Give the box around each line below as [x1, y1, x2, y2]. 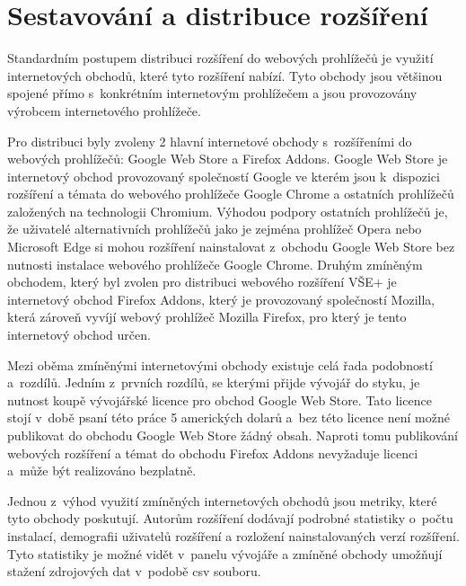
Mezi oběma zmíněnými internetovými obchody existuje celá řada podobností [7, 355, 433, 374]
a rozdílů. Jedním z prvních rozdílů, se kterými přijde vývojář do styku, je [7, 373, 420, 392]
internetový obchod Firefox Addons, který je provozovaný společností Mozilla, [7, 289, 435, 308]
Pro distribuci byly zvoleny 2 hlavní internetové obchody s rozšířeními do [7, 131, 412, 150]
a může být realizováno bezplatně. [7, 461, 197, 480]
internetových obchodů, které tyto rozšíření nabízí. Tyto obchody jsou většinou [7, 66, 443, 84]
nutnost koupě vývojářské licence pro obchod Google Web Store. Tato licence [7, 390, 432, 409]
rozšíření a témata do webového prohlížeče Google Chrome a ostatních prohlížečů [7, 184, 454, 203]
